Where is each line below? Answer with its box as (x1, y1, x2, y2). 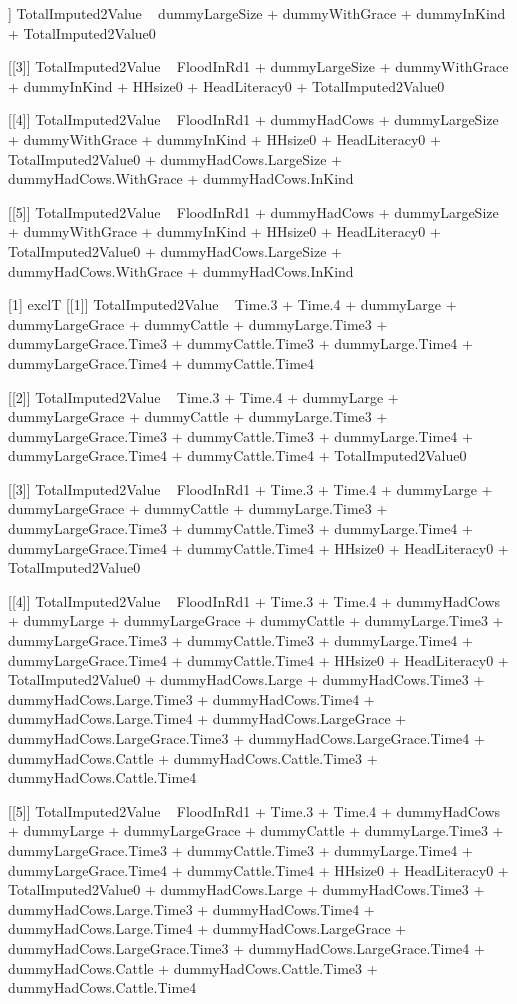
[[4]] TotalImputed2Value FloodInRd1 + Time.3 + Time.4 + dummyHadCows (8, 590, 501, 611)
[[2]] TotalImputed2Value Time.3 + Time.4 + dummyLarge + (8, 386, 399, 407)
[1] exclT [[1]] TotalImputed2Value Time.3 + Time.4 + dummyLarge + (8, 294, 457, 315)
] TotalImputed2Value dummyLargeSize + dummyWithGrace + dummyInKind (8, 3, 506, 23)
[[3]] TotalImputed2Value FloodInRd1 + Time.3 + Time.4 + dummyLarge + (8, 478, 493, 499)
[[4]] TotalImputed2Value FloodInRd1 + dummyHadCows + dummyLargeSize (8, 109, 499, 130)
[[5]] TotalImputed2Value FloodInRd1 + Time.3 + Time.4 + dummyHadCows (8, 800, 501, 821)
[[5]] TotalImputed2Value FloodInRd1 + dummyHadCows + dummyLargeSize (8, 201, 499, 222)
